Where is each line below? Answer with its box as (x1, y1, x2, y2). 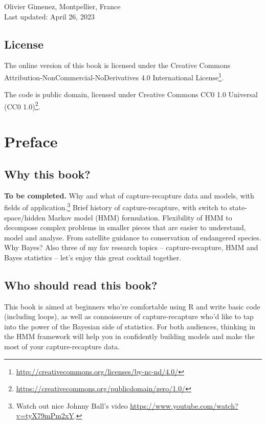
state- (229, 202, 247, 212)
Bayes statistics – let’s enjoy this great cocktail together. (4, 252, 182, 262)
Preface (4, 131, 58, 152)
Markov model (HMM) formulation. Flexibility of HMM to (48, 212, 232, 222)
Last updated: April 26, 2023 (4, 11, 95, 21)
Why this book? (4, 166, 91, 182)
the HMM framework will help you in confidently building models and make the (4, 331, 255, 342)
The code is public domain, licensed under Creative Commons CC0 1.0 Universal (4, 89, 258, 100)
